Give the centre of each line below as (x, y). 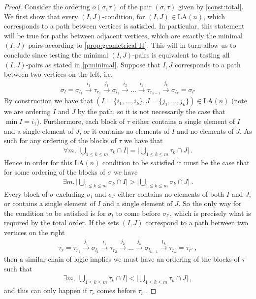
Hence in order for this (38, 162)
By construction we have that (48, 101)
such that (18, 268)
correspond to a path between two (197, 223)
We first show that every (41, 16)
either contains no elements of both (171, 194)
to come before (138, 213)
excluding (70, 194)
